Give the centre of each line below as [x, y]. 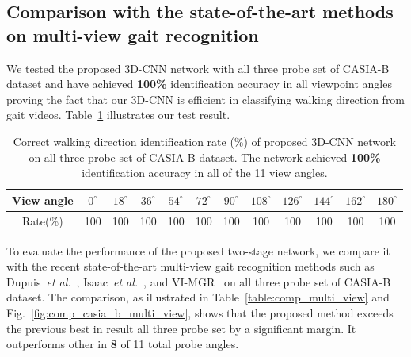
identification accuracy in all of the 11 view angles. [205, 173]
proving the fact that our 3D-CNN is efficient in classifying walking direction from [206, 99]
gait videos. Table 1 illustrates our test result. [118, 115]
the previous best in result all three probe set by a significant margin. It [181, 328]
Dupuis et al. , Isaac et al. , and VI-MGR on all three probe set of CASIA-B [199, 281]
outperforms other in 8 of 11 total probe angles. [123, 344]
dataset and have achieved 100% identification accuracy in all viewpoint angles [199, 84]
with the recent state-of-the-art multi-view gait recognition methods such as [190, 266]
